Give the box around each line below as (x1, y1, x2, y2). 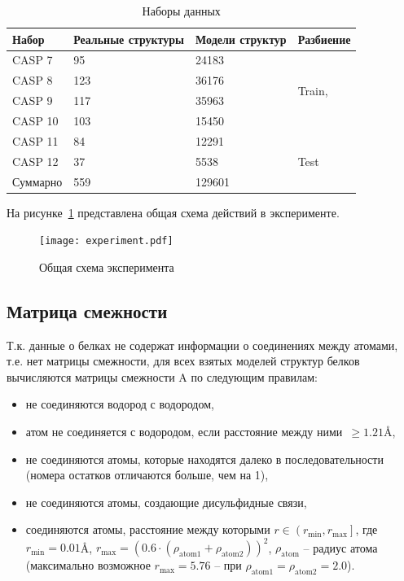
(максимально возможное (25, 557, 151, 574)
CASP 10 (12, 111, 59, 129)
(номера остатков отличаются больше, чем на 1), (25, 466, 269, 483)
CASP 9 (12, 92, 53, 109)
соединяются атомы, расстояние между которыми (25, 521, 270, 538)
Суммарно (12, 173, 63, 190)
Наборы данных (142, 2, 221, 19)
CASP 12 (12, 152, 59, 169)
